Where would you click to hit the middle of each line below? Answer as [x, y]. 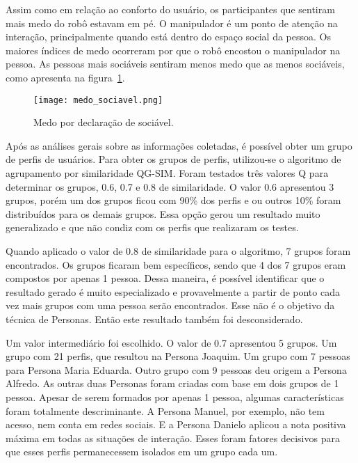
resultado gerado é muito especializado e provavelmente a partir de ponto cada [173, 291]
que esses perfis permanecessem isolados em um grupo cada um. [142, 452]
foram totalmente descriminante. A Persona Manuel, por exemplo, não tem [165, 410]
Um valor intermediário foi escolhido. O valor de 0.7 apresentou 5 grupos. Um [171, 342]
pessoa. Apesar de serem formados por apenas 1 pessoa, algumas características [175, 397]
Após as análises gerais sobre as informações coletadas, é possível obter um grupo [179, 145]
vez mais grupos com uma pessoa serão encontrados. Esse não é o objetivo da [170, 305]
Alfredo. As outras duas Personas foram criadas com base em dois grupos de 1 [172, 383]
